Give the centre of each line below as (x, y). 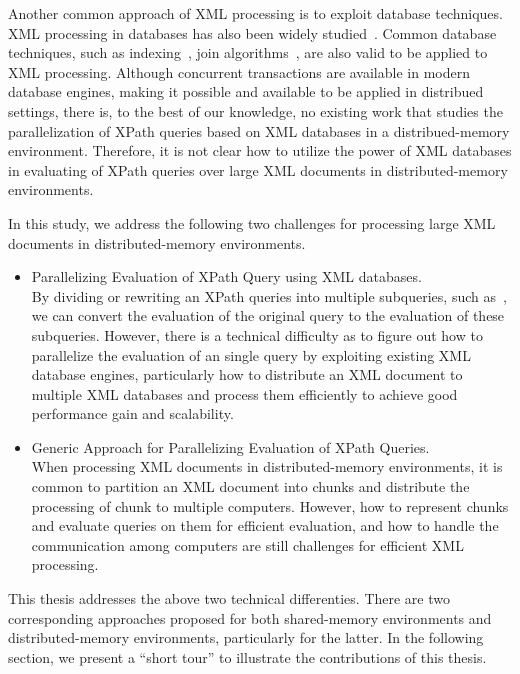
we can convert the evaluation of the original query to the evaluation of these (268, 315)
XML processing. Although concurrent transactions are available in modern (239, 71)
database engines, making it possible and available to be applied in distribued (246, 91)
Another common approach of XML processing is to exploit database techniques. (255, 13)
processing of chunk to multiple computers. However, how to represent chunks (270, 505)
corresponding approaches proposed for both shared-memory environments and (250, 617)
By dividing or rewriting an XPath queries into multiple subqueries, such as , (269, 295)
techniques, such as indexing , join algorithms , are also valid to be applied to (248, 52)
